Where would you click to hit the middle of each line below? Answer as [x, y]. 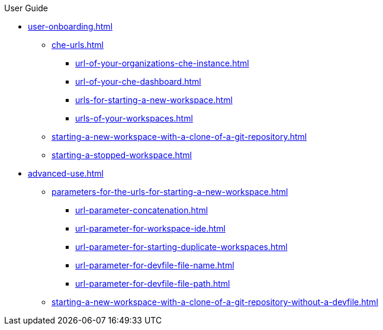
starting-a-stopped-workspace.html [122, 155]
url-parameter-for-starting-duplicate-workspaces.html [181, 247]
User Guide [26, 8]
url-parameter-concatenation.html [142, 210]
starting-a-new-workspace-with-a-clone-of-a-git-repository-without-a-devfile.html [215, 302]
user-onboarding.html [70, 26]
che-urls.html [78, 45]
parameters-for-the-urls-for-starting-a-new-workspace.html [170, 192]
